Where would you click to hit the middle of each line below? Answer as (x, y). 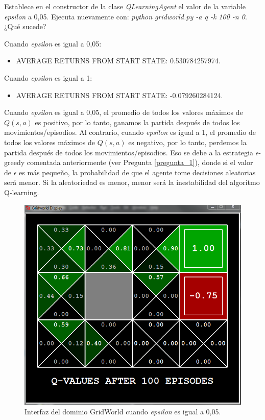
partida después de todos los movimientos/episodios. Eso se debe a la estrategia (129, 152)
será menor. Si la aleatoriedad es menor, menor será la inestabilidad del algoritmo (132, 182)
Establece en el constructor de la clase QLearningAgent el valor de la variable (125, 6)
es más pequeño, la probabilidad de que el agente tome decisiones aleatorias (137, 172)
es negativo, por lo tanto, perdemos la (187, 142)
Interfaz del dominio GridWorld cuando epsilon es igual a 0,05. (123, 412)
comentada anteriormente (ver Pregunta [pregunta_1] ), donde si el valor (140, 162)
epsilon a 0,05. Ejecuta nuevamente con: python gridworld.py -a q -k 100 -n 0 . (126, 16)
